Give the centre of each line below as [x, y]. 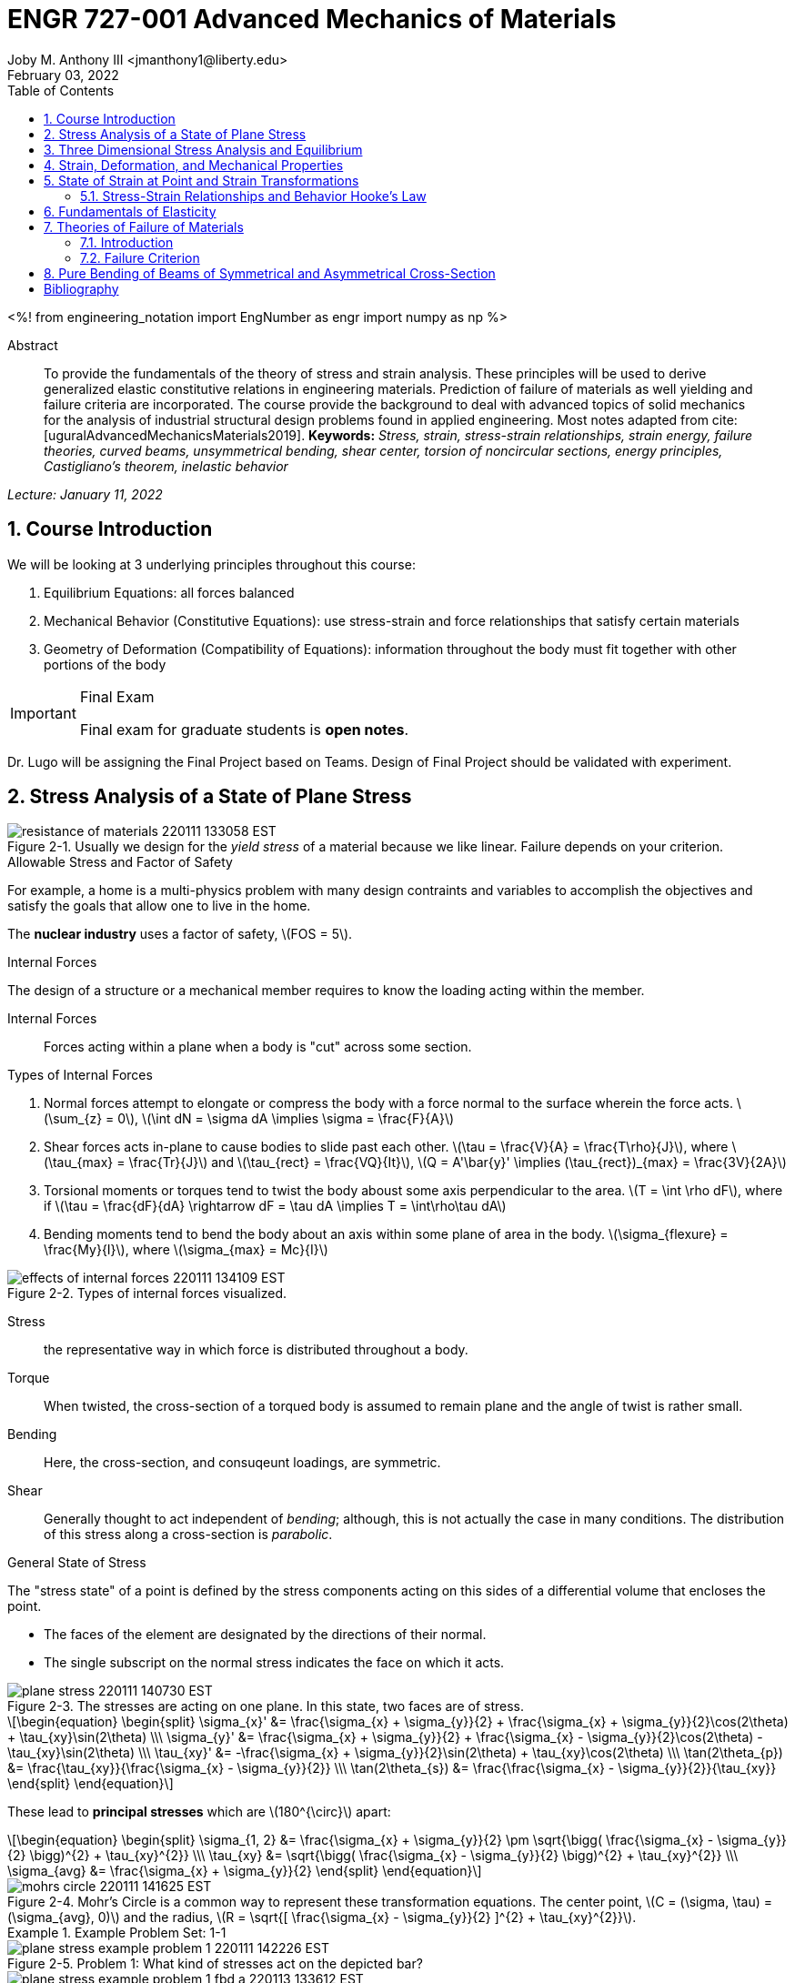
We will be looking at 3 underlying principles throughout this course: [211, 564]
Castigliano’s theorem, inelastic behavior [166, 466]
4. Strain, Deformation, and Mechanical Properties [194, 165]
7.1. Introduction [127, 242]
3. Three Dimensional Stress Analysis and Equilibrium [203, 149]
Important [43, 713]
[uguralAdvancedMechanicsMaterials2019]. [175, 435]
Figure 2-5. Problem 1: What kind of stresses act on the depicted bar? [215, 1964]
